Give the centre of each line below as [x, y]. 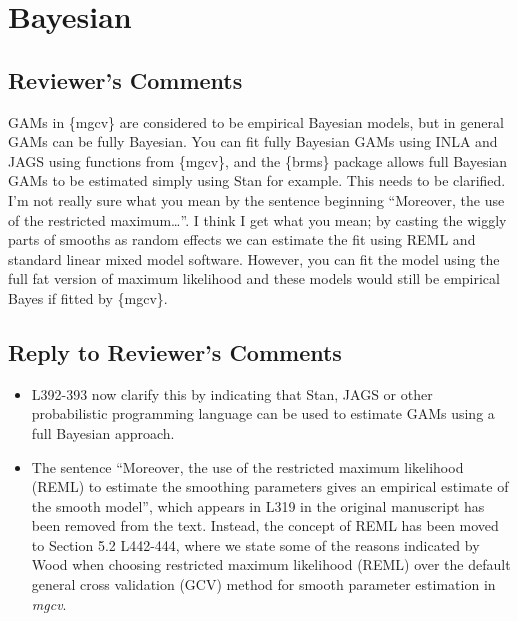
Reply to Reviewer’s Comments [175, 351]
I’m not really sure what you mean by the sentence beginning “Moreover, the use [256, 199]
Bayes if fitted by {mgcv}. [88, 297]
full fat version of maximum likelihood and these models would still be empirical [254, 278]
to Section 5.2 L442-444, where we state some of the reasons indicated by [255, 544]
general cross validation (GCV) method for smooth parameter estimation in [263, 584]
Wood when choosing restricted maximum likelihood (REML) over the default [271, 564]
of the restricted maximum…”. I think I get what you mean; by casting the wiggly [257, 219]
